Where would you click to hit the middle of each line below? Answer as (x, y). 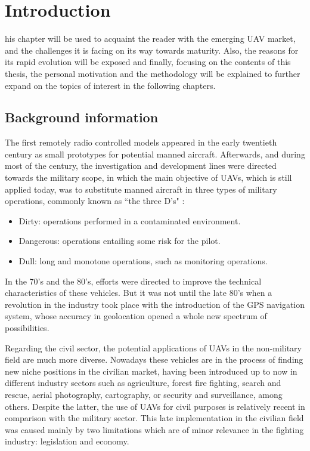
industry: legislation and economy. (67, 441)
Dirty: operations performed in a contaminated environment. (130, 220)
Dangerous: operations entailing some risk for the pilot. (120, 241)
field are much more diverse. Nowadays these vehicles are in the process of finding (154, 359)
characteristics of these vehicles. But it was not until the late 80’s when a (139, 293)
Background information (82, 117)
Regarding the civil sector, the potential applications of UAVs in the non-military (153, 347)
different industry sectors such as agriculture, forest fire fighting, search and (143, 383)
